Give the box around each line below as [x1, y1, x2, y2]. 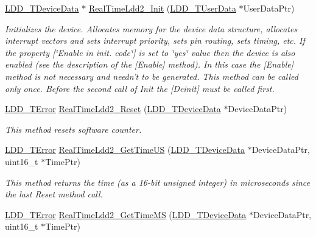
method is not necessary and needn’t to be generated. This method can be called [5, 69, 298, 82]
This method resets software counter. [5, 122, 142, 135]
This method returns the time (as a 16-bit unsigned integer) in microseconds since [5, 175, 310, 188]
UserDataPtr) [243, 2, 295, 14]
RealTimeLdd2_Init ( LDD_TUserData [88, 2, 236, 14]
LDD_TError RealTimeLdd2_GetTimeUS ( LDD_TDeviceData [5, 143, 245, 156]
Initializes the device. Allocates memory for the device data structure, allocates [5, 22, 298, 35]
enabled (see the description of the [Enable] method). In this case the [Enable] [5, 58, 293, 71]
